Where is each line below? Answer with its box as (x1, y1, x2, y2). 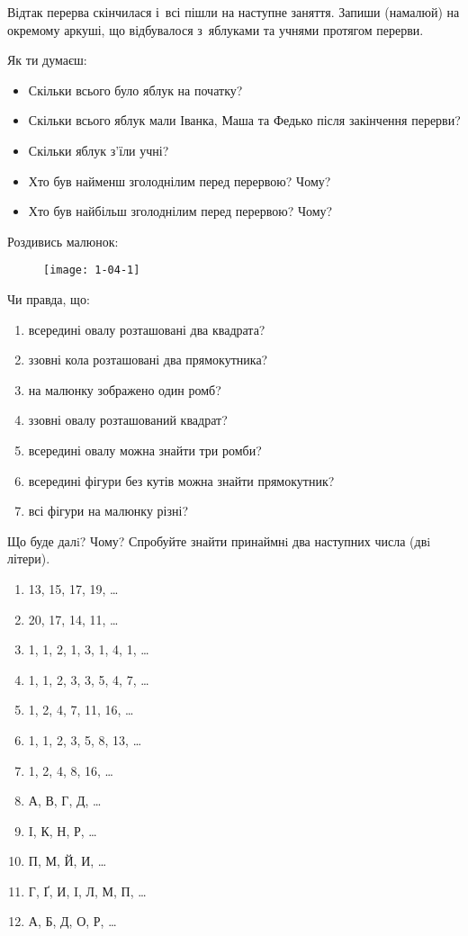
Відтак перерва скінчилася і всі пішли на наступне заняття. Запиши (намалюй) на (7, 3, 460, 21)
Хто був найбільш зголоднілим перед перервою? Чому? (28, 202, 333, 220)
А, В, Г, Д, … (28, 791, 102, 810)
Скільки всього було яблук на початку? (28, 80, 243, 99)
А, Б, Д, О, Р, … (28, 912, 117, 931)
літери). (7, 549, 50, 568)
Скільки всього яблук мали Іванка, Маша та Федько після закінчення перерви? (28, 111, 461, 130)
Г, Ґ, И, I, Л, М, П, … (28, 881, 147, 900)
